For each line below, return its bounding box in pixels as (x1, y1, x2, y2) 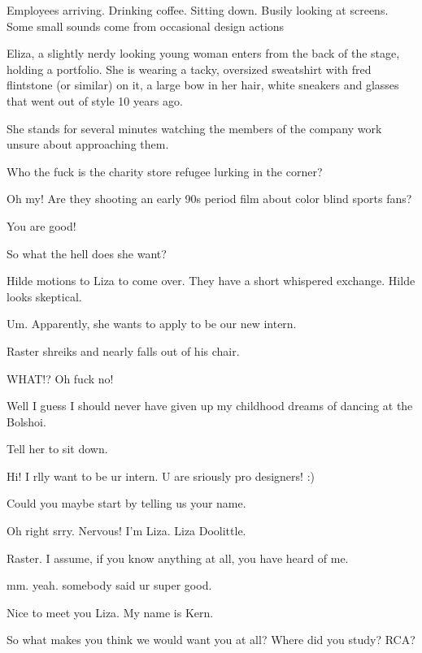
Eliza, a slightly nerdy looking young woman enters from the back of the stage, (7, 45, 400, 62)
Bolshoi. (7, 413, 46, 430)
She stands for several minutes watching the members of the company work (7, 119, 382, 136)
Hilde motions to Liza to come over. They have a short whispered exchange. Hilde (7, 272, 415, 289)
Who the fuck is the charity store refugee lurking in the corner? (7, 162, 323, 179)
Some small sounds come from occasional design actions (7, 17, 285, 34)
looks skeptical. (7, 288, 82, 305)
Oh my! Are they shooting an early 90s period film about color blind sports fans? (7, 190, 412, 207)
